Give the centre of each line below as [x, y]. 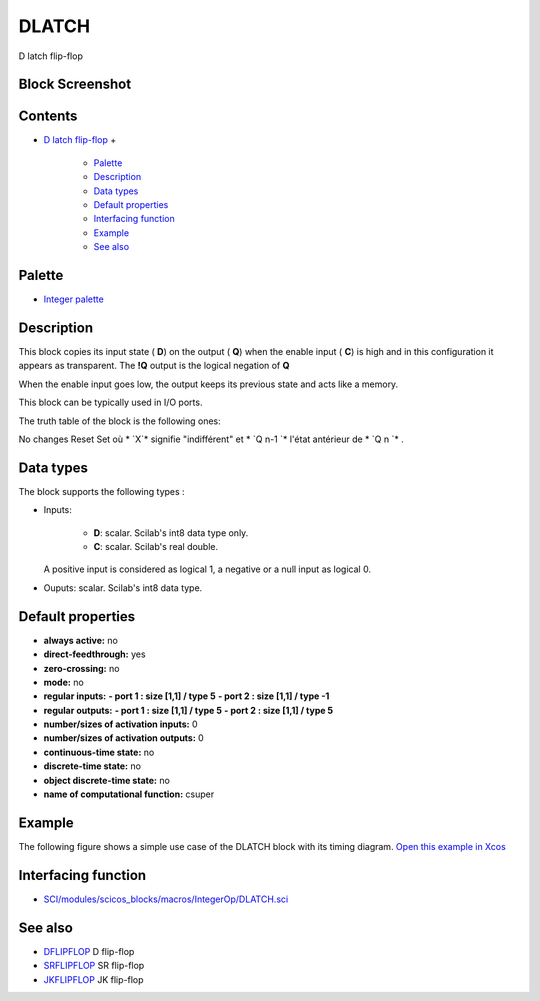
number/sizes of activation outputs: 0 [123, 738]
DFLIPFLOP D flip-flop [89, 951]
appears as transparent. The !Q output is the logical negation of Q [154, 366]
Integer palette [73, 299]
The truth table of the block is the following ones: [120, 421]
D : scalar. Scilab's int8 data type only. [171, 532]
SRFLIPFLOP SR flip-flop [94, 966]
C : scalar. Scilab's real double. [156, 547]
